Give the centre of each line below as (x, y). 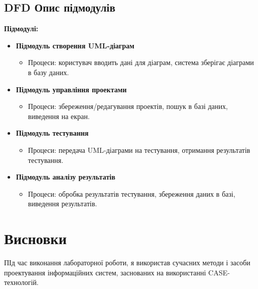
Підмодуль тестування (52, 133)
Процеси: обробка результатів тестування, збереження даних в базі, (132, 193)
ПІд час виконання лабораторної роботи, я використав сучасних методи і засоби (127, 263)
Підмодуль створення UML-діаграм (75, 45)
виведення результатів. (63, 204)
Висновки (36, 238)
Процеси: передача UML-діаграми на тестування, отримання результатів (139, 150)
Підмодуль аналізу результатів (66, 177)
